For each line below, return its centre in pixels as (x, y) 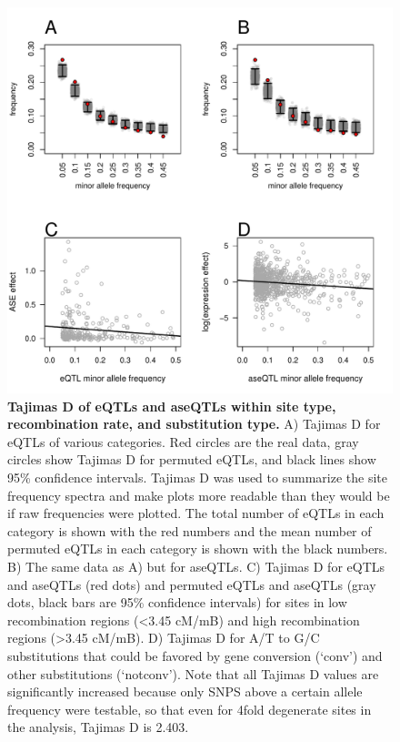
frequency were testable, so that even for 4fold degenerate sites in (190, 709)
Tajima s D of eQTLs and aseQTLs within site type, (172, 406)
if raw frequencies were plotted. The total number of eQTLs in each (196, 513)
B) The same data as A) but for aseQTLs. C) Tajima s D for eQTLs (196, 566)
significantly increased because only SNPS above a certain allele (185, 691)
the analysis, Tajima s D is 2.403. (98, 727)
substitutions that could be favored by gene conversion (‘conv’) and (195, 655)
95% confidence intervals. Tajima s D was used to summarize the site (197, 477)
